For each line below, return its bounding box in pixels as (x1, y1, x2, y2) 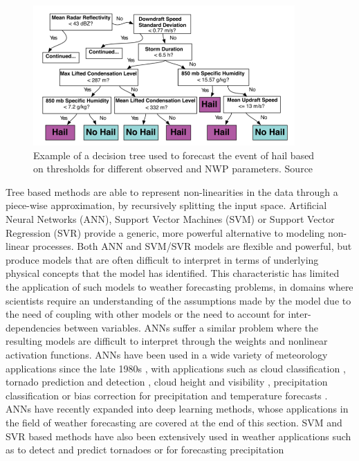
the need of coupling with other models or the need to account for (6, 307, 285, 321)
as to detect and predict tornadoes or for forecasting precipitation (6, 442, 284, 457)
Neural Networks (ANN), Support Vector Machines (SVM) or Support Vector (6, 212, 335, 226)
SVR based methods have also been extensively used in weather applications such (6, 428, 351, 443)
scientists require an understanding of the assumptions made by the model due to (6, 293, 351, 307)
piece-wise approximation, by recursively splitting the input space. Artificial (6, 198, 327, 213)
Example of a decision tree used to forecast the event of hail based (33, 147, 315, 162)
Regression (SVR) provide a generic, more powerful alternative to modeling (6, 225, 325, 239)
